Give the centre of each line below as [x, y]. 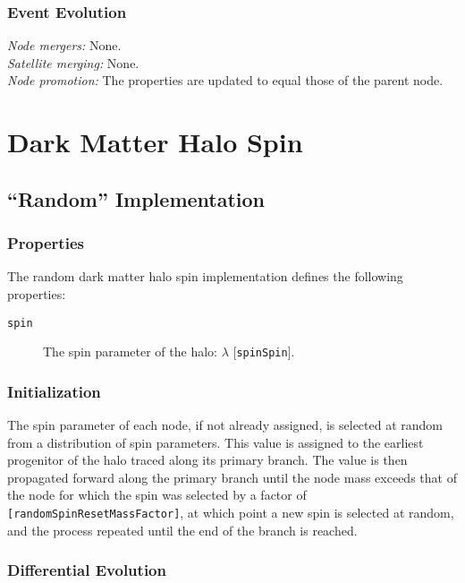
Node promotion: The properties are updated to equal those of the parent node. [225, 80]
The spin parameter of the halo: [130, 352]
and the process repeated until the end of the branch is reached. [182, 530]
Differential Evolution [87, 570]
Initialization [54, 391]
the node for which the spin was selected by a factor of [157, 495]
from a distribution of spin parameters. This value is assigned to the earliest [216, 442]
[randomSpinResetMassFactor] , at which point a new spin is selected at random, [231, 513]
